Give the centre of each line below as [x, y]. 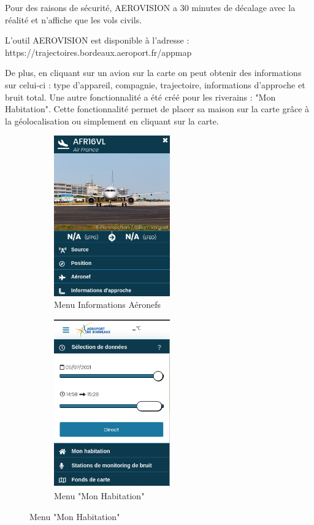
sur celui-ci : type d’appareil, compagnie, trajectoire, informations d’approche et [155, 84]
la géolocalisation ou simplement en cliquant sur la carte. [112, 121]
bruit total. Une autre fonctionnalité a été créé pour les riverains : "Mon [140, 97]
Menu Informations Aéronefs [108, 305]
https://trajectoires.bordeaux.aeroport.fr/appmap [98, 52]
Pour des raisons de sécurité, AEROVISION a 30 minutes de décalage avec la [150, 7]
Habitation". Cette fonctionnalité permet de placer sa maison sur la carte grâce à [157, 109]
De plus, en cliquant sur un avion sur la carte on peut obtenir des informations [153, 73]
